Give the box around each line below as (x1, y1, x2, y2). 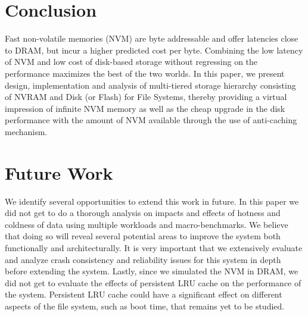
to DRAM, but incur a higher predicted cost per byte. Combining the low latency (5, 43, 303, 56)
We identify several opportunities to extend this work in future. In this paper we (5, 195, 299, 207)
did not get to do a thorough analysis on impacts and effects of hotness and (5, 207, 281, 219)
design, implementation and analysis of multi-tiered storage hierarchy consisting (5, 79, 296, 91)
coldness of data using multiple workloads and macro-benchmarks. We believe (5, 218, 288, 230)
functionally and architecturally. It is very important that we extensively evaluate (5, 241, 303, 254)
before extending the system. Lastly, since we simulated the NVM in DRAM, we (5, 265, 298, 277)
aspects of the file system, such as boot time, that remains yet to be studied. (5, 299, 285, 312)
